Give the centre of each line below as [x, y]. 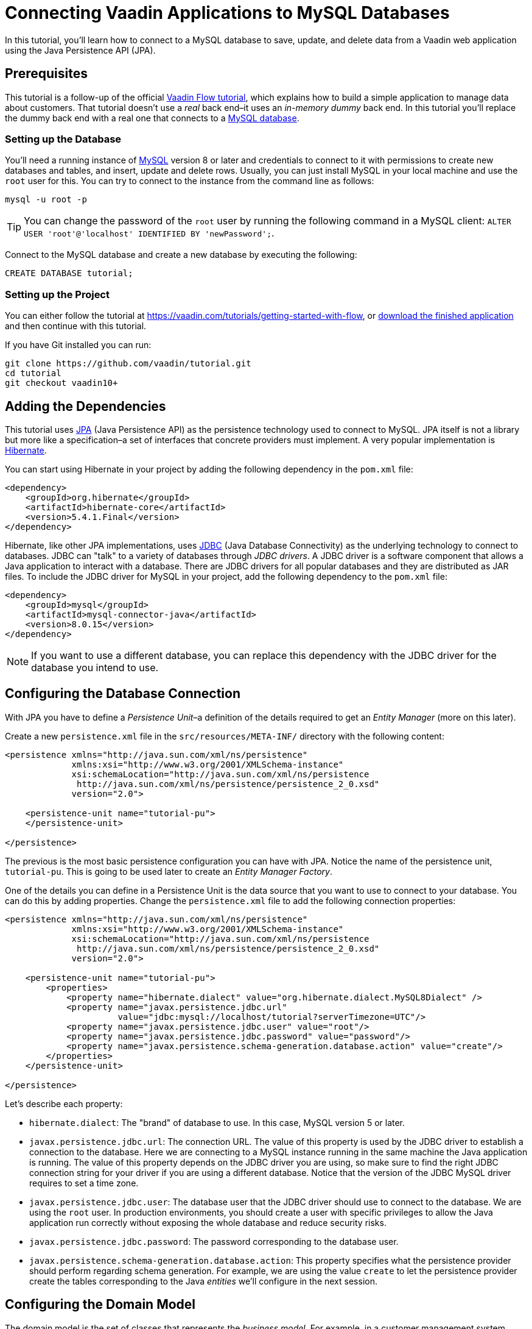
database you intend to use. [95, 667]
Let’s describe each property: [64, 1103]
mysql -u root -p [46, 200]
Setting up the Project [57, 294]
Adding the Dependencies [86, 406]
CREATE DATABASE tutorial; [69, 273]
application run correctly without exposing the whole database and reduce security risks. [208, 1222]
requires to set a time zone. [84, 1183]
